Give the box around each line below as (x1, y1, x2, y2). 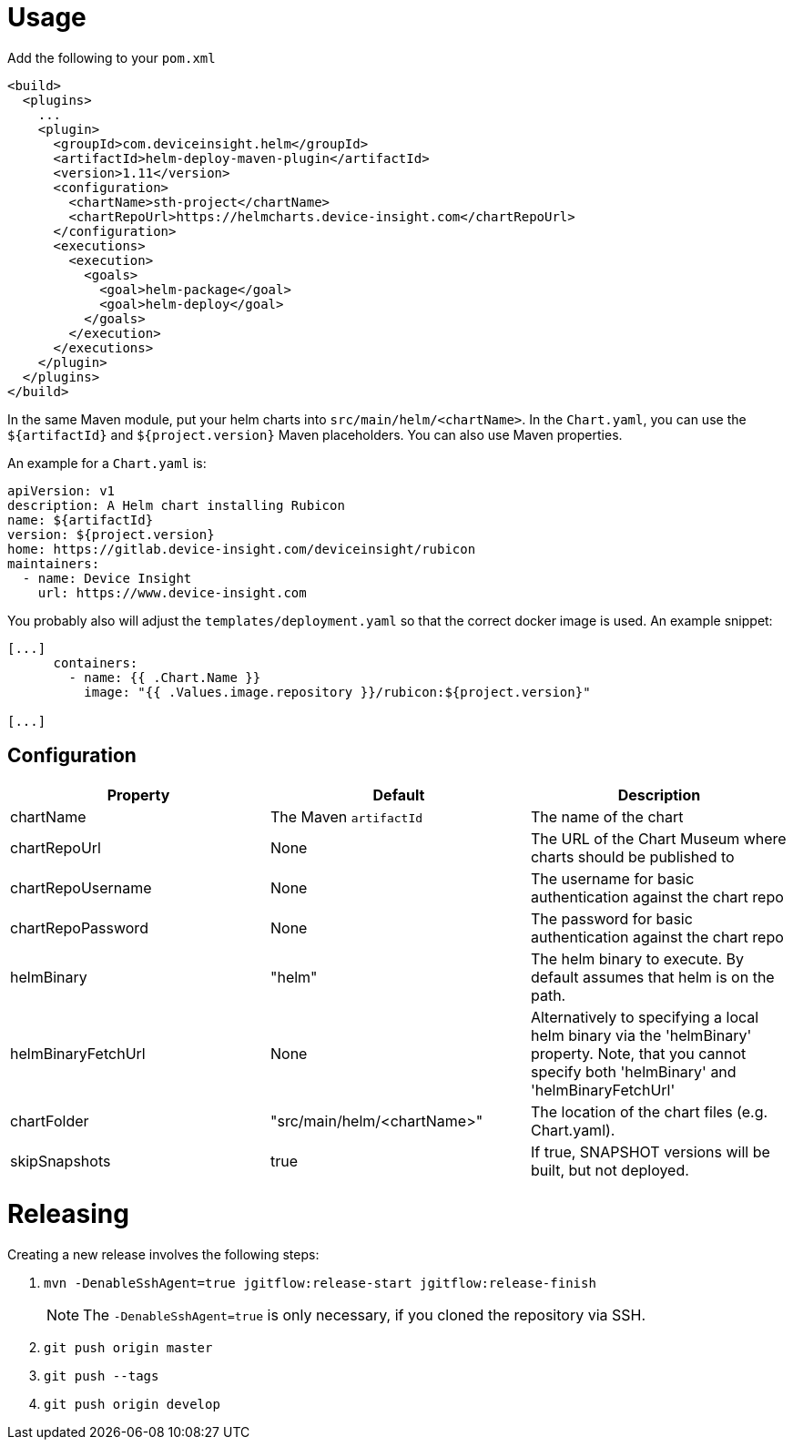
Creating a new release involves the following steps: (7, 1247, 320, 1263)
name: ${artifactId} (7, 512, 154, 527)
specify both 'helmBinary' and (530, 1062, 737, 1081)
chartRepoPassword (10, 918, 148, 937)
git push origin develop (44, 1397, 220, 1412)
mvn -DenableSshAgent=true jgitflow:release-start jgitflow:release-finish (44, 1276, 596, 1291)
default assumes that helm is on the (530, 967, 775, 986)
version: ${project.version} (7, 526, 215, 542)
